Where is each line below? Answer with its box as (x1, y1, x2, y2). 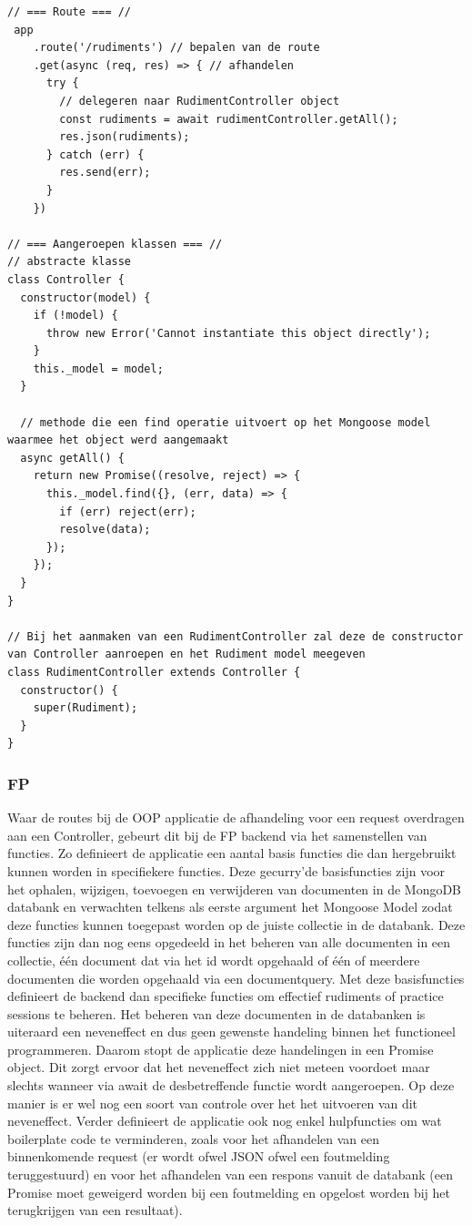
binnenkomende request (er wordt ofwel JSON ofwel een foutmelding (7, 1147, 390, 1166)
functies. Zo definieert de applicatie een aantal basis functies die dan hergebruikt (7, 843, 457, 863)
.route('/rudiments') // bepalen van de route (33, 41, 320, 55)
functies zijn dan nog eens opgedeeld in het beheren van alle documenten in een (7, 933, 451, 952)
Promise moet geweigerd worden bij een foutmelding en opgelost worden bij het (7, 1182, 450, 1201)
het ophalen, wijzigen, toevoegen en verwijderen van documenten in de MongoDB (7, 879, 462, 898)
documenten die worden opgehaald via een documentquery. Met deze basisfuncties (7, 968, 465, 987)
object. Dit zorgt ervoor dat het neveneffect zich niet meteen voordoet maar (7, 1057, 430, 1077)
